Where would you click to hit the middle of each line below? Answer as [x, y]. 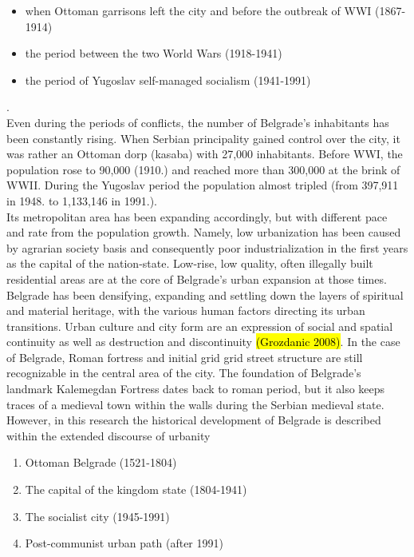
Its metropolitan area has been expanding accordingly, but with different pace [197, 216]
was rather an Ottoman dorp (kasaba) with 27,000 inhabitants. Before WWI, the [205, 154]
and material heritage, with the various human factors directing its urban [186, 310]
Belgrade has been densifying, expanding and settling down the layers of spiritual [205, 294]
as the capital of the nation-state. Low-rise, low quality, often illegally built [190, 263]
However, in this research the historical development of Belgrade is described [194, 420]
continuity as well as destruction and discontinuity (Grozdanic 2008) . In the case [203, 342]
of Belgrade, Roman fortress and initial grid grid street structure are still [185, 357]
